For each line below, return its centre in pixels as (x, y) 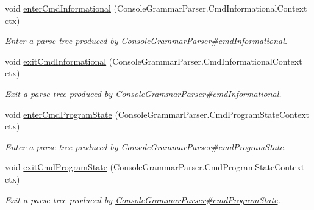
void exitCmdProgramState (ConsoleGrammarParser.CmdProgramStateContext (155, 167)
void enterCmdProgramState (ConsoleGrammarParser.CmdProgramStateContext (157, 114)
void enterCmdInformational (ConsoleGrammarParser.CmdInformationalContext (156, 8)
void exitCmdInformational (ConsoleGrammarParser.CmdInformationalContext (154, 61)
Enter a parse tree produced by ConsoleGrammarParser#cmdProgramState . (146, 146)
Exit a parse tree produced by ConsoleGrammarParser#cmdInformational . (143, 93)
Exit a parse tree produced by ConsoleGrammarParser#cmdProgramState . (143, 199)
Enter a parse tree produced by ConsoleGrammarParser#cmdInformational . (146, 41)
